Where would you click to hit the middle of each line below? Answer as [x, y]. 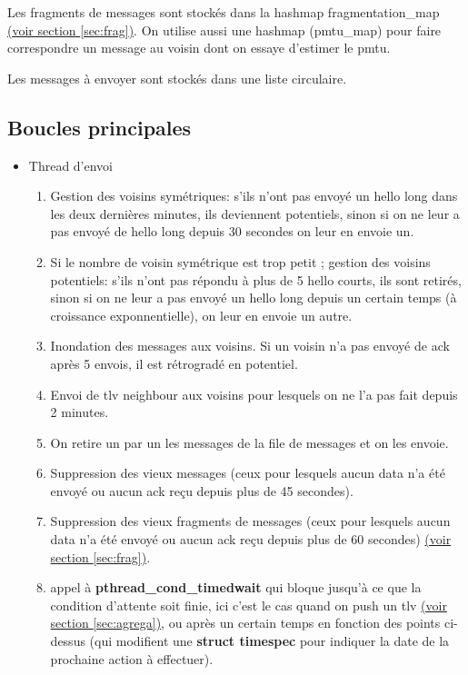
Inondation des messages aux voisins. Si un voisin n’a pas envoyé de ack [250, 346]
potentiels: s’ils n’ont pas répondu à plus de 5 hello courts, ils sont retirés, [256, 279]
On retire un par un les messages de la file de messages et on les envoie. [249, 442]
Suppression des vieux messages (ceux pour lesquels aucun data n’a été [248, 473]
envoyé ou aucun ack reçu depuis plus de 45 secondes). [202, 490]
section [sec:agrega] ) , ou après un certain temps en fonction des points [245, 623]
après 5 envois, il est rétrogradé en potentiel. [174, 363]
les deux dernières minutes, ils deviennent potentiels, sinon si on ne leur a [255, 213]
